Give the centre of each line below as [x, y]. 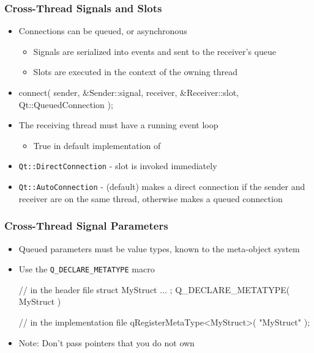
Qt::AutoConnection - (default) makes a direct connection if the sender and [162, 187]
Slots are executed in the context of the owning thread [136, 72]
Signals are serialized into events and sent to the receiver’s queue [155, 51]
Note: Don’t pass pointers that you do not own [107, 342]
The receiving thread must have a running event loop [118, 125]
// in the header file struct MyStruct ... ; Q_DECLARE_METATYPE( [154, 289]
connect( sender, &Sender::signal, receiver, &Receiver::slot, [129, 92]
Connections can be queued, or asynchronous [103, 31]
